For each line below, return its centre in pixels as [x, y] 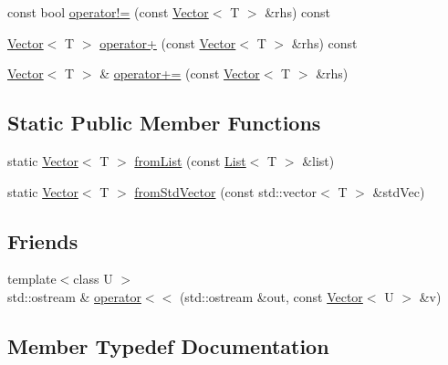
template [32, 279]
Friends [43, 240]
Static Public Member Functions [164, 123]
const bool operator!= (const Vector [108, 12]
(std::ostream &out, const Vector [271, 296]
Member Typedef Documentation [168, 345]
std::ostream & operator [74, 296]
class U [93, 279]
